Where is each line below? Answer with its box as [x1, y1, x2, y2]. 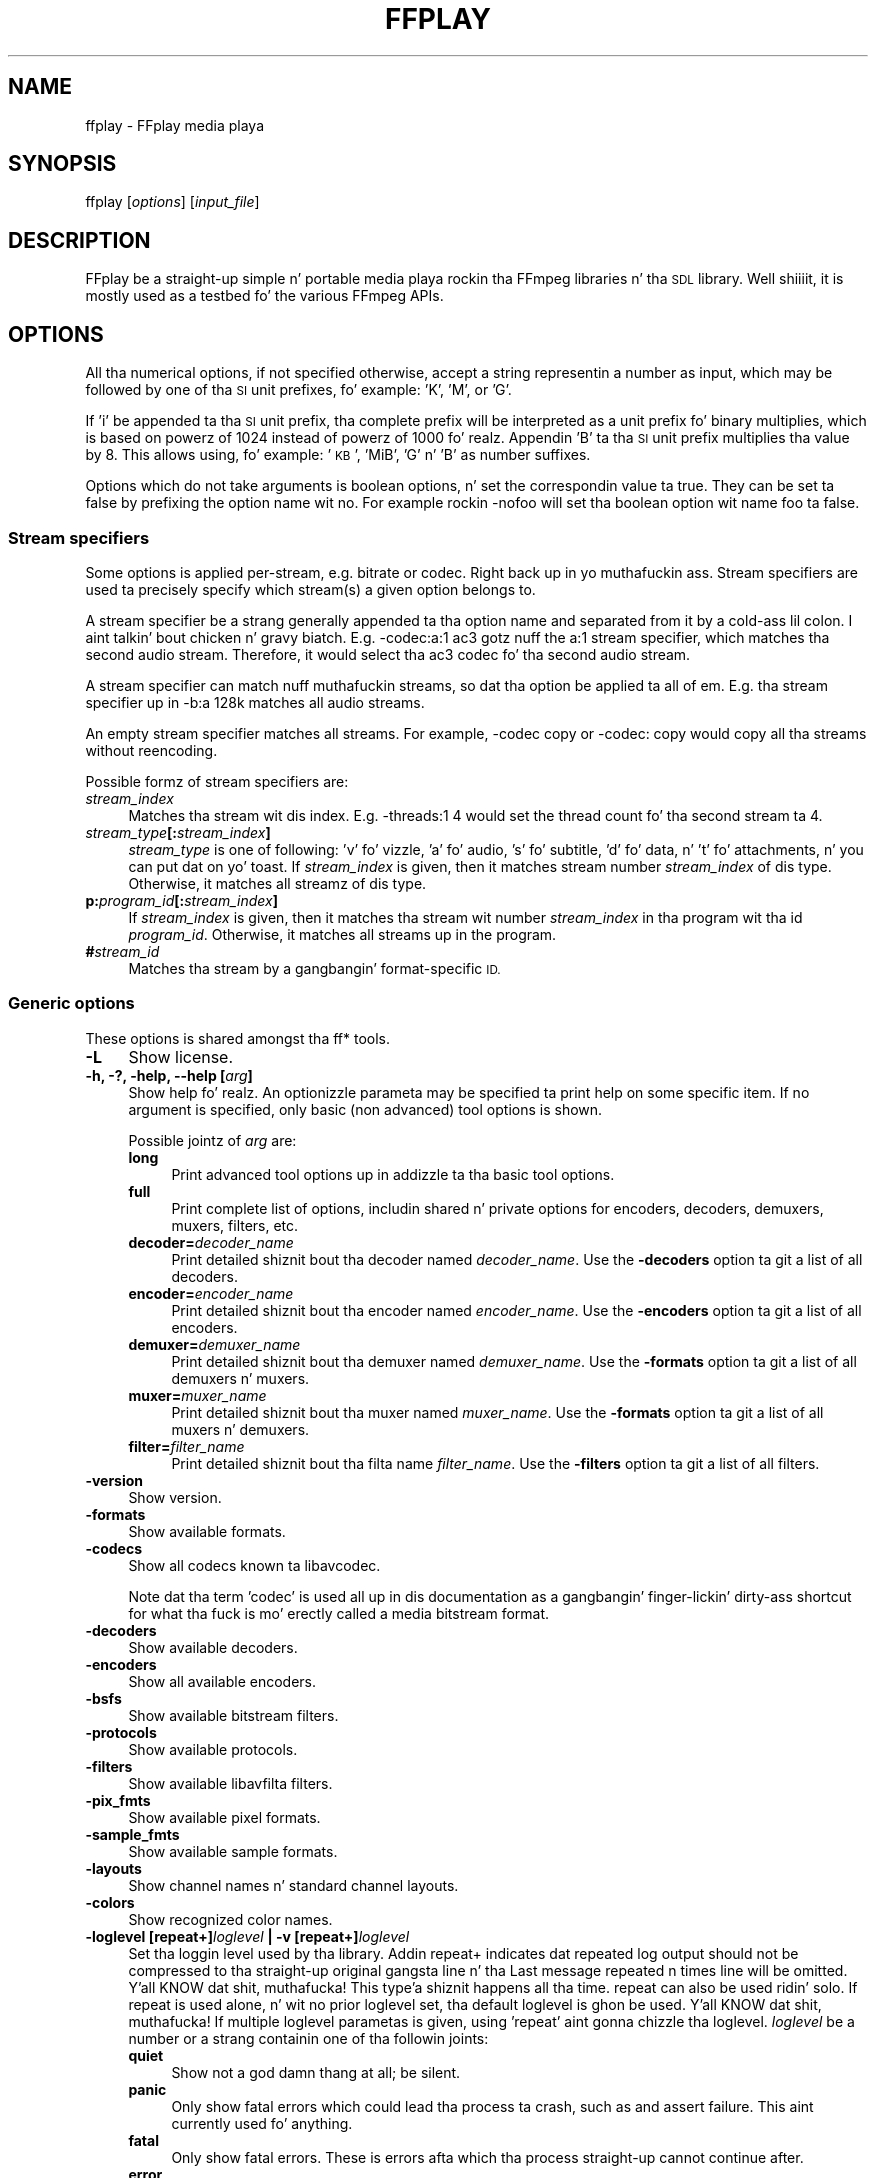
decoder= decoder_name [128, 1233, 294, 1251]
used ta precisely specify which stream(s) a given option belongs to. [85, 580, 536, 598]
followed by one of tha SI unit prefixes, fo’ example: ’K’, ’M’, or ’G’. [85, 381, 512, 399]
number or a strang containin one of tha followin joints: [128, 2029, 489, 2047]
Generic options [8, 993, 135, 1014]
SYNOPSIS [8, 151, 117, 177]
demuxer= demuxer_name [128, 1335, 301, 1353]
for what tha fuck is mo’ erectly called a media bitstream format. [128, 1604, 550, 1622]
